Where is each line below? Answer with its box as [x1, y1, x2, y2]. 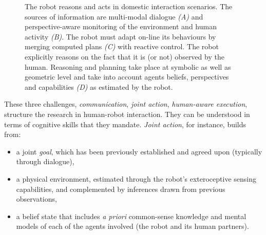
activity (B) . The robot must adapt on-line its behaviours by [25, 31, 216, 42]
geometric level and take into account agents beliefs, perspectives [25, 71, 229, 82]
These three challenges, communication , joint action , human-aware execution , [4, 99, 248, 109]
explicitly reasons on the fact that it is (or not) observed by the [25, 51, 224, 62]
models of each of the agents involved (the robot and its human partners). [16, 221, 249, 231]
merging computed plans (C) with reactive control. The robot [25, 41, 219, 52]
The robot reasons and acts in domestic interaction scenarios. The [25, 1, 233, 11]
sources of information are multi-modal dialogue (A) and [25, 11, 203, 22]
